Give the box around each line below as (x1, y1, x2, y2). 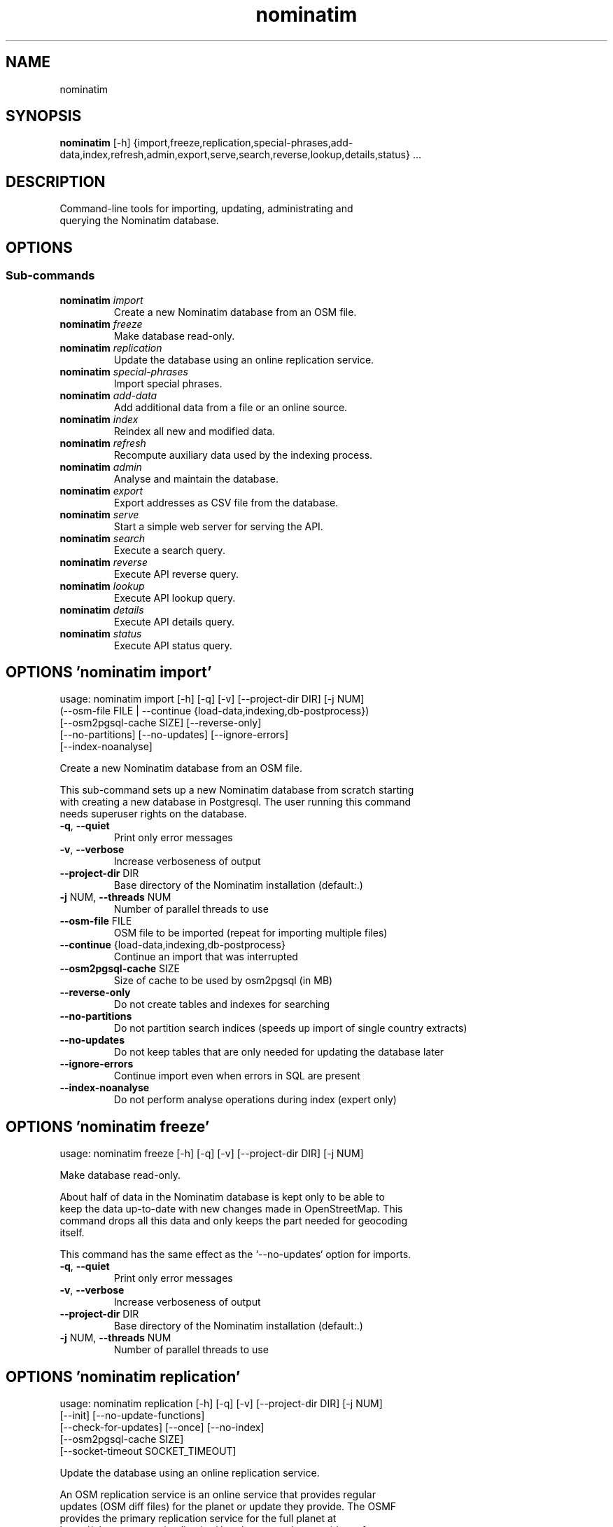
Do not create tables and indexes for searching (113, 998, 330, 1011)
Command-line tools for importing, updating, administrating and (59, 202, 353, 215)
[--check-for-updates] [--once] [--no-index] (59, 1421, 265, 1434)
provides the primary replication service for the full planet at (59, 1512, 337, 1525)
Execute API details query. (113, 615, 234, 628)
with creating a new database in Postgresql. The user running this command (59, 796, 411, 808)
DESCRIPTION (6, 172, 106, 191)
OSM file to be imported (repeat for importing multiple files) (113, 927, 388, 939)
